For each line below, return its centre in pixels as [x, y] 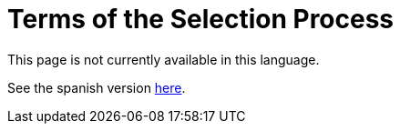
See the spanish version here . [97, 87]
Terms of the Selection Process [201, 19]
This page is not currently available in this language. [164, 59]
